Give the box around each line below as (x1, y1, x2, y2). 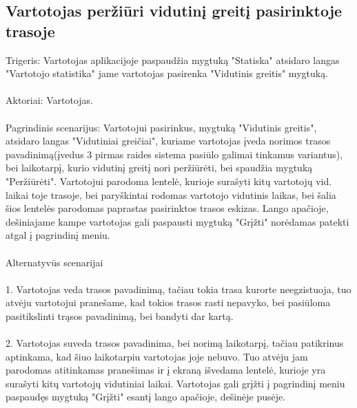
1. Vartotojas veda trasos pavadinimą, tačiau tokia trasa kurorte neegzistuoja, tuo (6, 281, 351, 296)
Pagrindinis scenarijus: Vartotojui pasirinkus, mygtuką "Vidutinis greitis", (6, 120, 317, 134)
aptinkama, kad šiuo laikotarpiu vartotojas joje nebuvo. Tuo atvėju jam (6, 349, 308, 363)
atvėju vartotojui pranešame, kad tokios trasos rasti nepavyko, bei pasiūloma (6, 295, 331, 310)
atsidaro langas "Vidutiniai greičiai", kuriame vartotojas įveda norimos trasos (6, 133, 331, 148)
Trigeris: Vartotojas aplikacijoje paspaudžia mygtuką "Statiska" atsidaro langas (6, 52, 340, 67)
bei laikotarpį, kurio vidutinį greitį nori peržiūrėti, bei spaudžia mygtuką (6, 160, 313, 175)
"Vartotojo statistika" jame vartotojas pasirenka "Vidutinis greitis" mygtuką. (6, 66, 329, 80)
